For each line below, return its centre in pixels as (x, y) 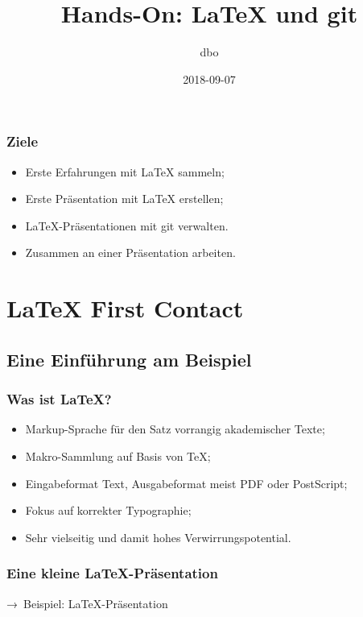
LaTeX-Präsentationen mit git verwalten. (127, 225)
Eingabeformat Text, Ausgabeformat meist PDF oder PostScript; (186, 483)
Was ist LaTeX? (59, 399)
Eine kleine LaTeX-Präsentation (112, 573)
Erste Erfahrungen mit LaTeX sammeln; (125, 171)
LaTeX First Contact (125, 308)
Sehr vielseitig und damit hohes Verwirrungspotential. (158, 537)
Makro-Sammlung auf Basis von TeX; (118, 456)
